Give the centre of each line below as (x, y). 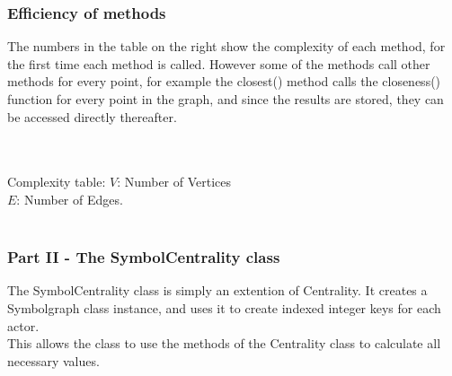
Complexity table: (57, 182)
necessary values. (53, 360)
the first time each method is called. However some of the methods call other (219, 63)
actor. (23, 325)
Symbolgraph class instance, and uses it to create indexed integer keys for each (224, 307)
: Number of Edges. (70, 199)
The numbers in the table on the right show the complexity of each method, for (226, 46)
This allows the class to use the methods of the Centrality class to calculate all (224, 343)
